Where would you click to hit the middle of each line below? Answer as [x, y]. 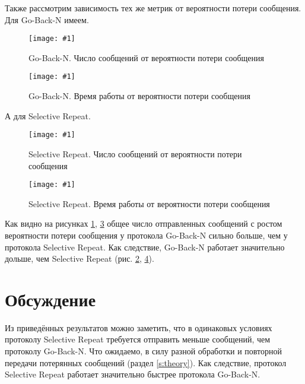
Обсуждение [50, 299]
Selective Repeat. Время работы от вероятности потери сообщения [149, 203]
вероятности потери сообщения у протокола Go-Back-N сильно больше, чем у [146, 235]
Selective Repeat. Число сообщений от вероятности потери [135, 153]
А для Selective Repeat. [48, 115]
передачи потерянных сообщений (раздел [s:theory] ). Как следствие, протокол [146, 362]
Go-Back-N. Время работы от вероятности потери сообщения [139, 96]
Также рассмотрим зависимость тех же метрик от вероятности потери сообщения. [153, 8]
